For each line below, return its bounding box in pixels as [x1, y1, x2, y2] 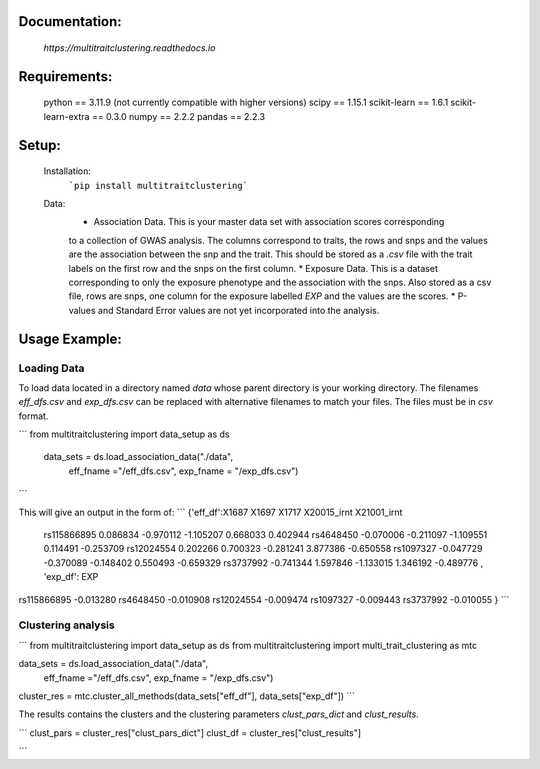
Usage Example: [18, 330, 122, 347]
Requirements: [18, 68, 113, 85]
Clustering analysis [18, 618, 115, 632]
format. [18, 410, 49, 422]
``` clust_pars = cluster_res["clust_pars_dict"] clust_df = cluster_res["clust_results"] [18, 726, 362, 739]
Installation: [43, 165, 92, 177]
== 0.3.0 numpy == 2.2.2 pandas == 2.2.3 [91, 110, 266, 122]
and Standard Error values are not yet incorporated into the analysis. [97, 304, 380, 316]
